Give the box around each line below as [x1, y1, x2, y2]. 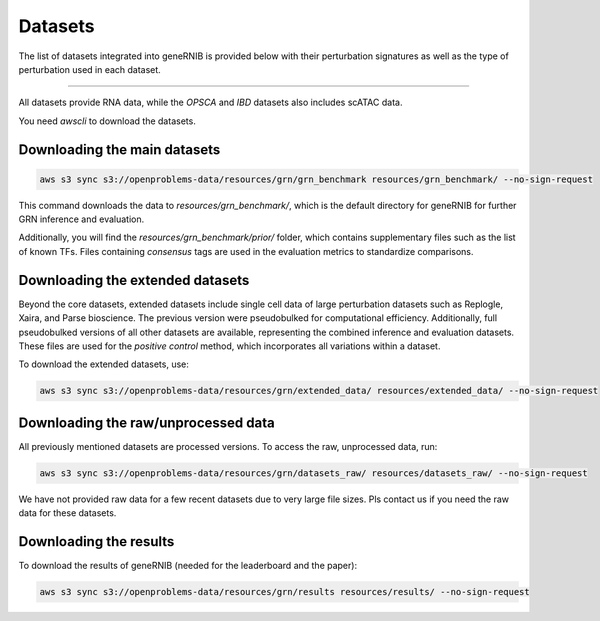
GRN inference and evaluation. [18, 213, 145, 225]
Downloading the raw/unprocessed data [18, 414, 275, 431]
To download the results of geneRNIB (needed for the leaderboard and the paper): [18, 560, 358, 572]
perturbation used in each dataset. [18, 63, 162, 75]
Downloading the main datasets [18, 141, 221, 158]
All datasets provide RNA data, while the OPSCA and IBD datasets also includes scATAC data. [18, 96, 403, 109]
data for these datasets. [18, 507, 117, 519]
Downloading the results [18, 533, 175, 550]
